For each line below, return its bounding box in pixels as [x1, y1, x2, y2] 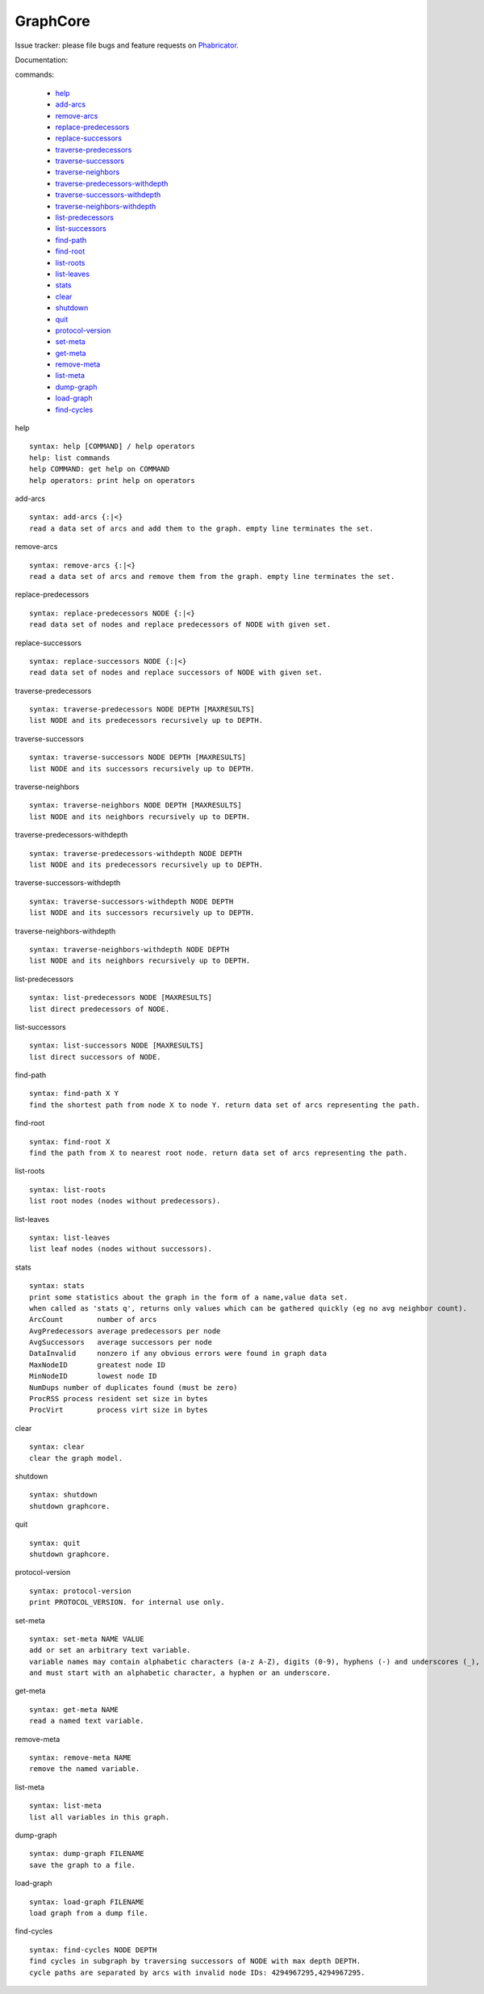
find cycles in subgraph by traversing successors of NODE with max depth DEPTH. [29, 1957, 361, 1966]
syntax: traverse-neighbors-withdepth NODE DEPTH [29, 945, 230, 954]
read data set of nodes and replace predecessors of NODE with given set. [29, 620, 332, 629]
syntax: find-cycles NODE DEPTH [29, 1945, 157, 1954]
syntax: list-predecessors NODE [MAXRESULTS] [29, 993, 213, 1002]
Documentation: [15, 55, 69, 65]
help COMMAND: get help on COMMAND [29, 464, 170, 474]
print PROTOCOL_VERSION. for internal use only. [29, 1597, 225, 1607]
